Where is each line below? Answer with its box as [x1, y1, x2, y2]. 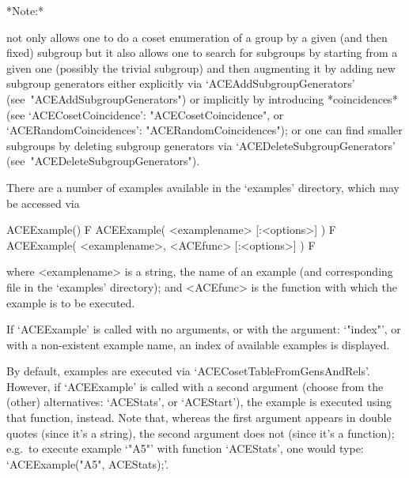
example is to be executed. [6, 294, 135, 311]
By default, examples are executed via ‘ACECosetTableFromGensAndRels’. [6, 363, 370, 379]
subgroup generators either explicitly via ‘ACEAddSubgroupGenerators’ [6, 75, 355, 92]
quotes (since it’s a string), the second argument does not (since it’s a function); [6, 424, 395, 441]
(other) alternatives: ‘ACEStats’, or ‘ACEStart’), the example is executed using [6, 393, 392, 410]
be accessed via [6, 194, 80, 211]
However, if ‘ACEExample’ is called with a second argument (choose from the [6, 378, 384, 394]
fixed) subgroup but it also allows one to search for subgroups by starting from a [6, 44, 398, 61]
